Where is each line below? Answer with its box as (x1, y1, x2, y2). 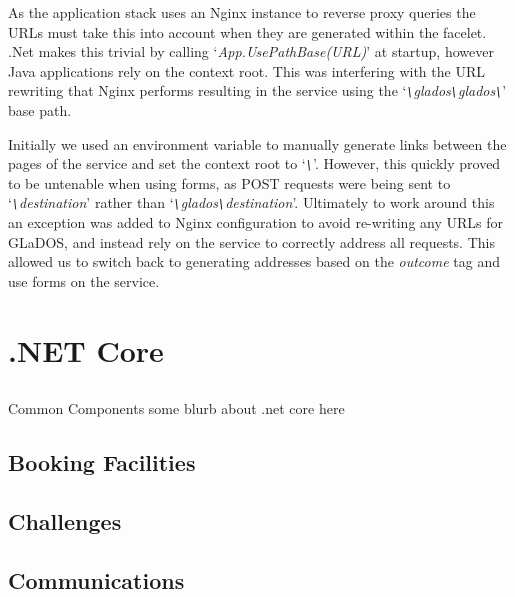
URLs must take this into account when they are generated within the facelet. (8, 21, 487, 42)
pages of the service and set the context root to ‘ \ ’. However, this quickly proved (8, 153, 501, 174)
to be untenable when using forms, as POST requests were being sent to (8, 172, 451, 193)
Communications (8, 564, 185, 595)
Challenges (8, 506, 122, 537)
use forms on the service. (8, 270, 160, 291)
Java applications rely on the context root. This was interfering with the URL (8, 60, 485, 81)
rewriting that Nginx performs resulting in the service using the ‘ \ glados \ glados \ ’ (8, 80, 507, 101)
